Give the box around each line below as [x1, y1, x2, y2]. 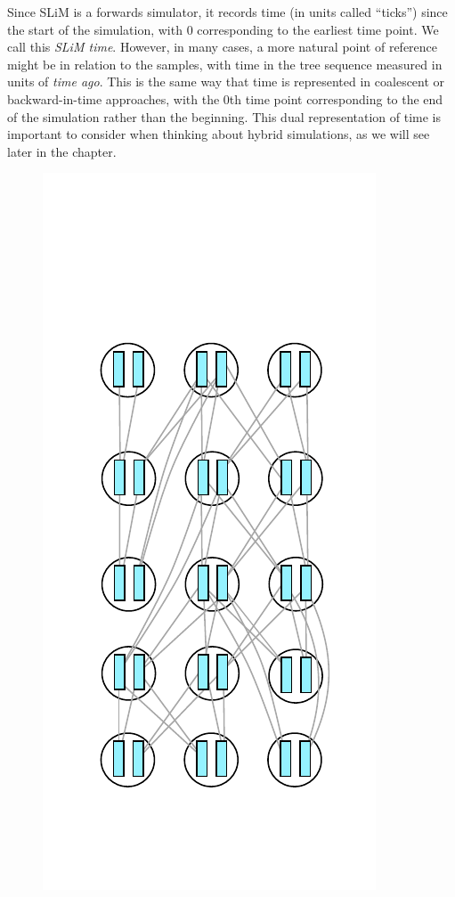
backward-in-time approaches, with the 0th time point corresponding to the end [7, 89, 443, 108]
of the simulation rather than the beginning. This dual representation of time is [7, 107, 442, 126]
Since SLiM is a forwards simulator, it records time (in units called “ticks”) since [7, 3, 448, 20]
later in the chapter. [7, 142, 117, 160]
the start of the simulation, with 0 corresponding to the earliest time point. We [7, 20, 439, 38]
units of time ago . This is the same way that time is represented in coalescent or [7, 72, 445, 91]
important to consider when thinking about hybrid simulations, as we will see [7, 125, 430, 143]
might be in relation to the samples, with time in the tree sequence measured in [7, 54, 443, 73]
